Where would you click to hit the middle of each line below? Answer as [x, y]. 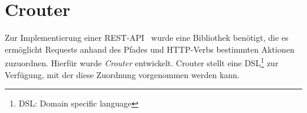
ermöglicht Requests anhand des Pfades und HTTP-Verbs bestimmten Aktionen [150, 49]
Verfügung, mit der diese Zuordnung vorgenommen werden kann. [122, 74]
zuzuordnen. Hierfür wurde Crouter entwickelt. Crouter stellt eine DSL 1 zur [142, 62]
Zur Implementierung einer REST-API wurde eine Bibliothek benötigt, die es [147, 38]
